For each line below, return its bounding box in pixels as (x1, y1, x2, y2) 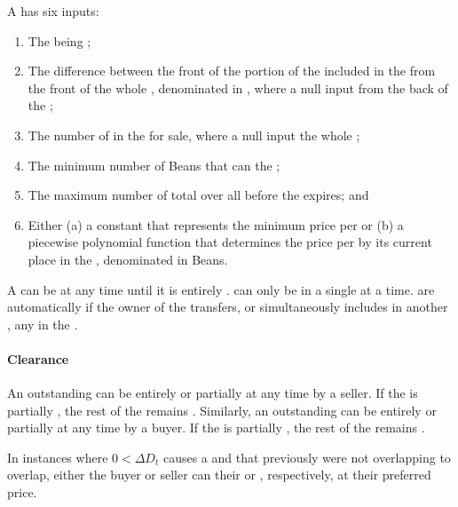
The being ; (28, 31, 91, 50)
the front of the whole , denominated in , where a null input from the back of (28, 78, 448, 97)
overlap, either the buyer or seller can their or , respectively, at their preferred (7, 465, 431, 484)
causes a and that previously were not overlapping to (162, 448, 451, 466)
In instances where (7, 448, 108, 466)
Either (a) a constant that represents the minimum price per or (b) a (28, 215, 404, 234)
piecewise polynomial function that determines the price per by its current (28, 233, 432, 251)
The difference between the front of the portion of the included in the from (28, 61, 436, 80)
